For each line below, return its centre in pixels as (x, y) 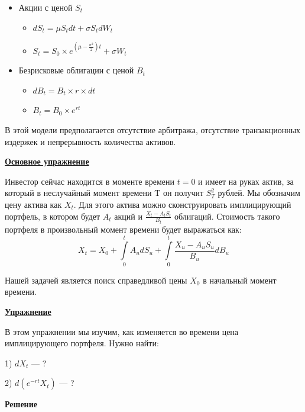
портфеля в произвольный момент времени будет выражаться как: (123, 229)
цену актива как (33, 205)
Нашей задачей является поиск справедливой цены (96, 280)
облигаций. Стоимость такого (227, 216)
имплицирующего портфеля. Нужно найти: (82, 343)
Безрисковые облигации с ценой (76, 70)
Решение (21, 404)
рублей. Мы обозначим (259, 193)
